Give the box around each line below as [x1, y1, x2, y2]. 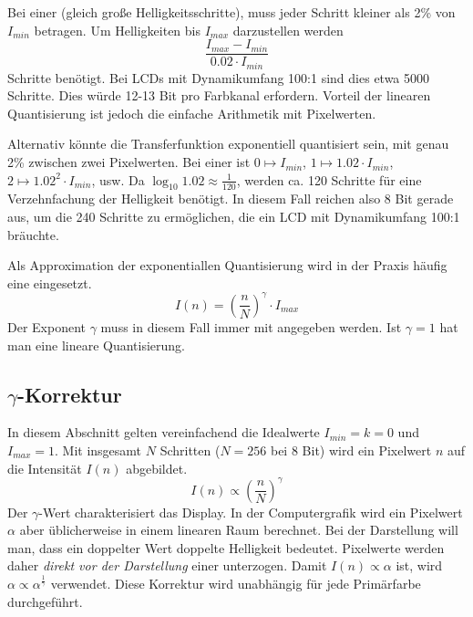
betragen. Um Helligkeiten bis [34, 20, 201, 39]
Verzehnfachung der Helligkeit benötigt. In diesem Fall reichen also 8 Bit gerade [7, 189, 454, 208]
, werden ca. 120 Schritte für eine [236, 170, 422, 189]
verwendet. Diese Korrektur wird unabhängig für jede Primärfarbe [50, 573, 421, 592]
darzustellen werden [232, 20, 344, 39]
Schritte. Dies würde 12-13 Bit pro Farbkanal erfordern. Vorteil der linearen [7, 86, 431, 105]
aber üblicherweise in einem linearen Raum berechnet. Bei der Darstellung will [19, 520, 458, 539]
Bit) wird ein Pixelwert [302, 440, 432, 459]
